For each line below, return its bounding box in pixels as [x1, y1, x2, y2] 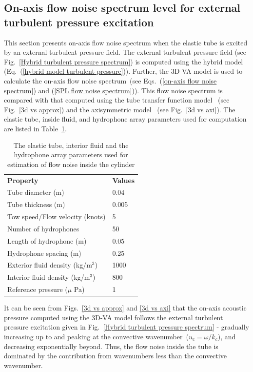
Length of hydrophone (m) [7, 235, 87, 246]
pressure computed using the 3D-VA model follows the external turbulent [4, 312, 223, 322]
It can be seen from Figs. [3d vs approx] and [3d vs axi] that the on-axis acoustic [4, 303, 247, 313]
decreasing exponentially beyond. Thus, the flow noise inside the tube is [4, 341, 218, 351]
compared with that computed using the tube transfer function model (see [4, 95, 230, 105]
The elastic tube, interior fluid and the [13, 140, 129, 150]
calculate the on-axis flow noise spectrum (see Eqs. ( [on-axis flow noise [4, 75, 217, 85]
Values [112, 175, 135, 185]
